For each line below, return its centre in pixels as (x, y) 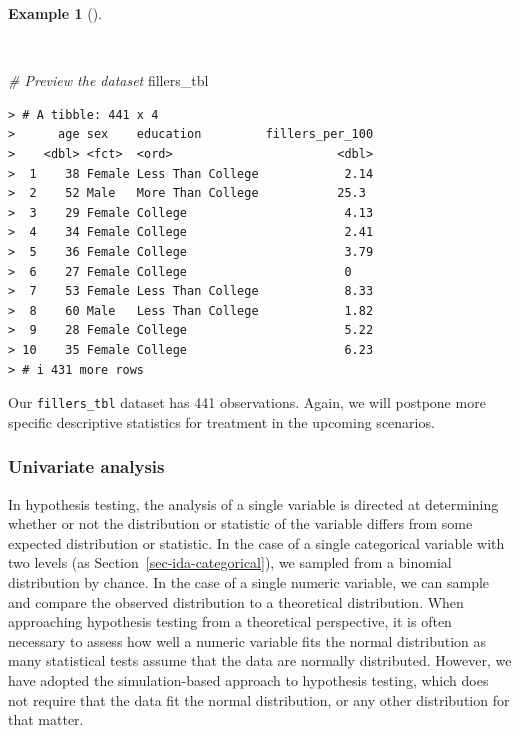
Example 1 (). (55, 13)
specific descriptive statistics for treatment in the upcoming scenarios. (221, 421)
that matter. (46, 719)
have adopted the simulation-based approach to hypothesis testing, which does (248, 679)
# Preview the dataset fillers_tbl (108, 80)
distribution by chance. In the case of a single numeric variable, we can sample (249, 581)
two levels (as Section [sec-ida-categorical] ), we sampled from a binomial (230, 562)
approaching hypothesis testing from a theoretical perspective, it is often (230, 621)
